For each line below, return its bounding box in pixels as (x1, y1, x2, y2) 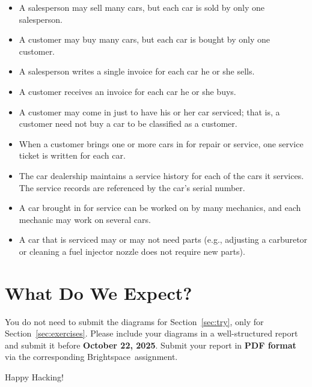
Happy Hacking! (5, 371, 64, 383)
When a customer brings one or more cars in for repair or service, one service (19, 137, 304, 150)
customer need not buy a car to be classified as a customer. (19, 117, 237, 130)
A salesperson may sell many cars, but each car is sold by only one (19, 1, 265, 13)
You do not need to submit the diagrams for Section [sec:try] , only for (5, 315, 264, 328)
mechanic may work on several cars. (19, 213, 151, 225)
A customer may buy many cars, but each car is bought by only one (19, 33, 271, 46)
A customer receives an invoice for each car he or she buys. (19, 85, 236, 97)
